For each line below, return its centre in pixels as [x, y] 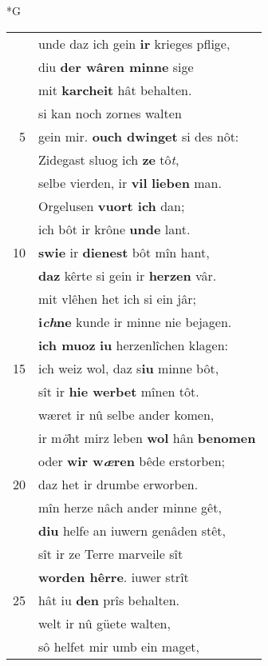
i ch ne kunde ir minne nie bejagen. [135, 321]
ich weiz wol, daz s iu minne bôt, [129, 368]
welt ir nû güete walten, [104, 623]
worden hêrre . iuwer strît [114, 576]
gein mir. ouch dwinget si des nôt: [139, 136]
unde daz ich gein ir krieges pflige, [134, 43]
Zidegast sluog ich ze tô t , [109, 159]
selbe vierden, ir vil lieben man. [130, 182]
